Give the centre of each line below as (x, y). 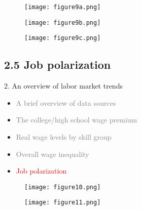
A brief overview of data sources (66, 102)
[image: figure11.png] (63, 203)
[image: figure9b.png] (63, 23)
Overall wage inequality (52, 154)
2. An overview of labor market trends (63, 86)
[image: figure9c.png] (63, 38)
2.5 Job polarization (58, 65)
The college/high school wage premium (77, 120)
